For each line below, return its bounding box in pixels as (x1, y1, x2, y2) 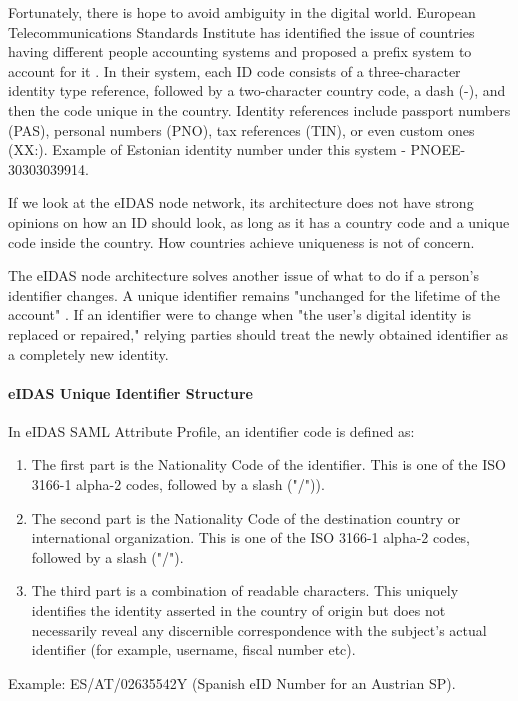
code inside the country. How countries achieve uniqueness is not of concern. (8, 231, 475, 252)
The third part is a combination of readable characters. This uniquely (31, 580, 459, 601)
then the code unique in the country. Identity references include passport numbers (8, 99, 511, 120)
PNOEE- (410, 139, 466, 160)
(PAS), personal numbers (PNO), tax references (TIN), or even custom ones (8, 119, 475, 140)
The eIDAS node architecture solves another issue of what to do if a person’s (8, 265, 479, 286)
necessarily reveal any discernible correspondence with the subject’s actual (31, 619, 487, 640)
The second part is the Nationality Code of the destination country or (31, 507, 461, 528)
